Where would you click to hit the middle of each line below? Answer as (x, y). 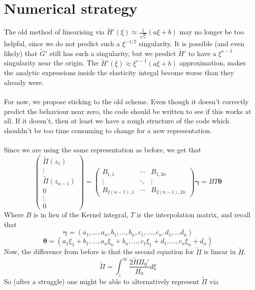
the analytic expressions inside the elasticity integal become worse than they (119, 72)
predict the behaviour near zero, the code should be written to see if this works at (128, 111)
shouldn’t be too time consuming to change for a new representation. (108, 130)
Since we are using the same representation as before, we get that (103, 150)
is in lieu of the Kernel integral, (81, 215)
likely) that (21, 53)
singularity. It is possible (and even (191, 43)
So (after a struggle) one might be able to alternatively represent (102, 281)
